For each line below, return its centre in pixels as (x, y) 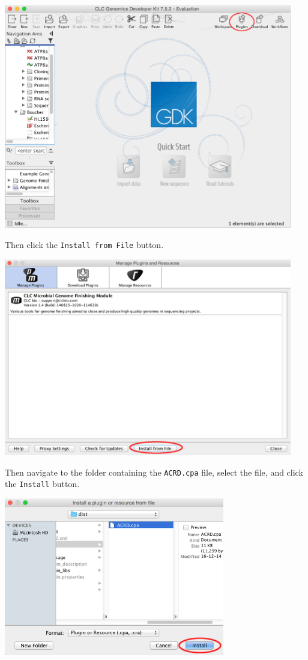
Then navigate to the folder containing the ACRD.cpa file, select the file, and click (154, 472)
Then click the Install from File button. (84, 244)
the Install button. (42, 484)
